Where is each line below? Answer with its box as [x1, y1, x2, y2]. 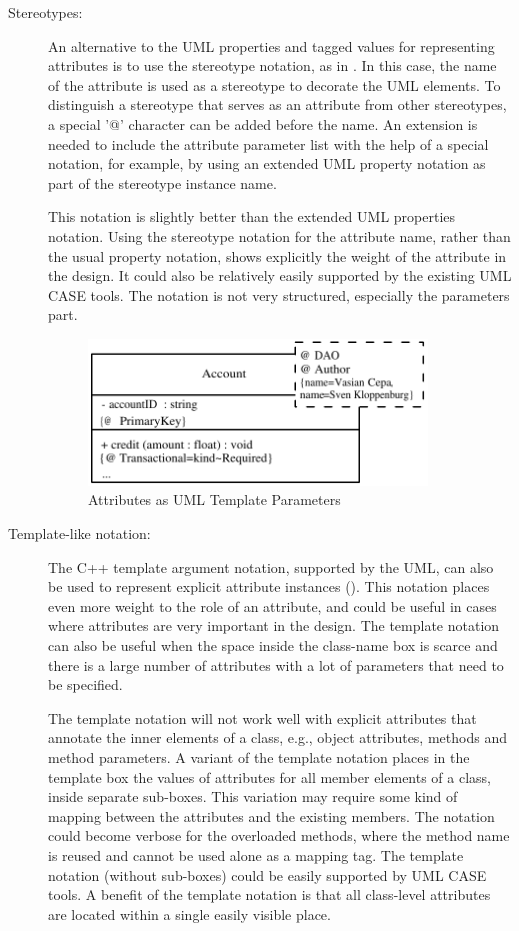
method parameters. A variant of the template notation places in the [48, 746, 470, 767]
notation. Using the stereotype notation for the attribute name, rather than [48, 225, 511, 246]
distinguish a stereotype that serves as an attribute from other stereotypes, [48, 94, 507, 115]
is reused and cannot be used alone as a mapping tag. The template [48, 844, 464, 865]
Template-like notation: [8, 523, 151, 543]
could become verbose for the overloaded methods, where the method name [48, 825, 510, 846]
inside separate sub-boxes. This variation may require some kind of [48, 786, 458, 807]
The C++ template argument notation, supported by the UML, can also [48, 556, 494, 577]
